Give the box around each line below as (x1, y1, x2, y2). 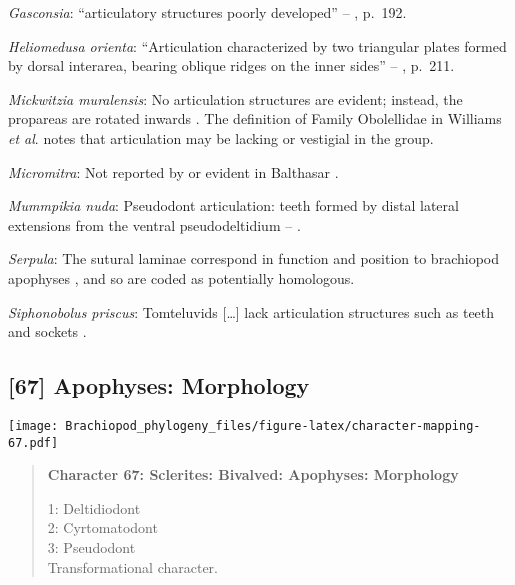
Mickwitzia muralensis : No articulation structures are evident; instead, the (8, 88, 463, 109)
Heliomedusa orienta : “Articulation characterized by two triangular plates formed (8, 35, 507, 56)
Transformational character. (47, 556, 218, 577)
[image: (8, 418, 59, 433)
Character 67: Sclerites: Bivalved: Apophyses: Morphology (47, 464, 459, 485)
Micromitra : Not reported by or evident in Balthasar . (8, 161, 339, 182)
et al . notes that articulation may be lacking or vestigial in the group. (8, 127, 434, 148)
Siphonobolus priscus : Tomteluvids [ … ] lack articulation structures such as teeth (8, 301, 495, 322)
